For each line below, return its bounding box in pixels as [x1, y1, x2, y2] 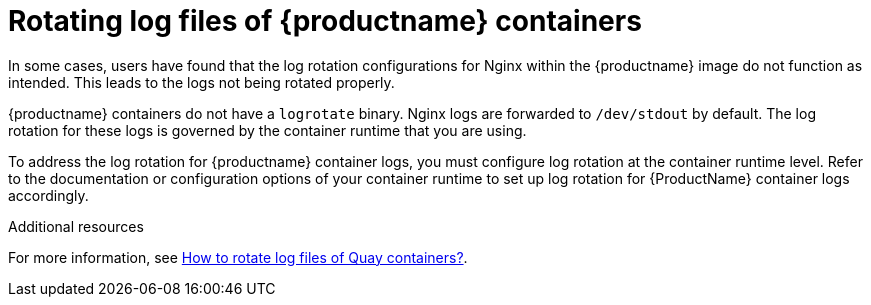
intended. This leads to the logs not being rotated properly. [8, 73, 395, 91]
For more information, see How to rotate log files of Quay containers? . [8, 248, 468, 266]
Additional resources [8, 217, 144, 235]
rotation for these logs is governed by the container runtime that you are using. [8, 121, 527, 139]
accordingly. [8, 186, 89, 204]
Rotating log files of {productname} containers [8, 4, 642, 38]
